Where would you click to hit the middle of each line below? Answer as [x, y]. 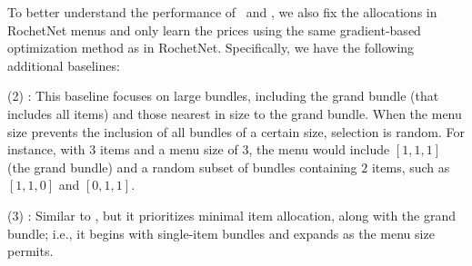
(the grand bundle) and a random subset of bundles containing [182, 167]
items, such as [411, 167]
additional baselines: [64, 65]
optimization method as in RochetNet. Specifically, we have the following [211, 48]
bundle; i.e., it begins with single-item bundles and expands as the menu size [221, 233]
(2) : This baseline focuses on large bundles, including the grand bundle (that [223, 96]
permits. [30, 251]
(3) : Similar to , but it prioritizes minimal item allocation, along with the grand [232, 215]
